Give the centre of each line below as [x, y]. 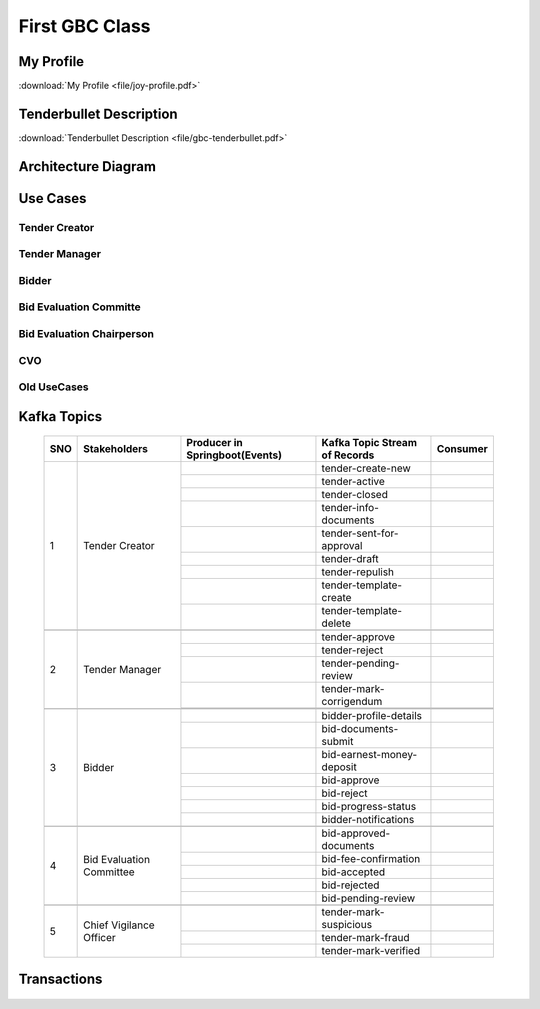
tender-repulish [358, 572]
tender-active [353, 482]
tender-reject [352, 650]
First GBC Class [84, 26]
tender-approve [358, 637]
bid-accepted [353, 872]
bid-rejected [350, 885]
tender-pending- [360, 663]
